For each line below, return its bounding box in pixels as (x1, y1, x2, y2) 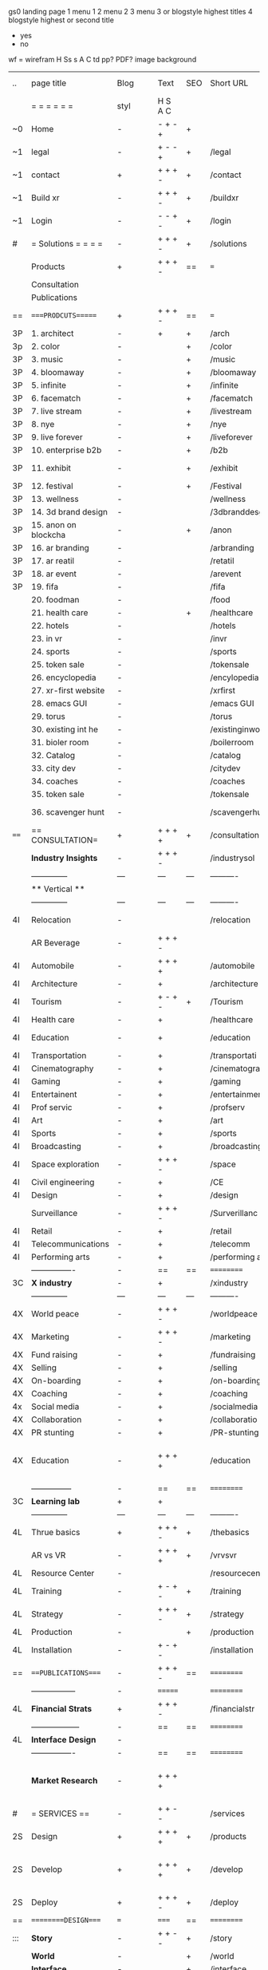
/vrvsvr (210, 1550, 238, 1561)
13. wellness (31, 494, 79, 504)
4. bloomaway (31, 367, 85, 377)
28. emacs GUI (31, 698, 88, 709)
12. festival (31, 480, 73, 492)
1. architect (31, 328, 74, 338)
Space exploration (31, 1159, 100, 1170)
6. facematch (31, 393, 81, 404)
